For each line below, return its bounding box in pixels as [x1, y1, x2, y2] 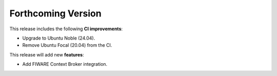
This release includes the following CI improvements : [9, 26, 123, 32]
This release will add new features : [9, 51, 84, 58]
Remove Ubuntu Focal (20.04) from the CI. [22, 42, 112, 48]
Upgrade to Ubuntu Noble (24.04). [22, 35, 95, 41]
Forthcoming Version [9, 8, 102, 19]
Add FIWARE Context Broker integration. [22, 61, 108, 67]
